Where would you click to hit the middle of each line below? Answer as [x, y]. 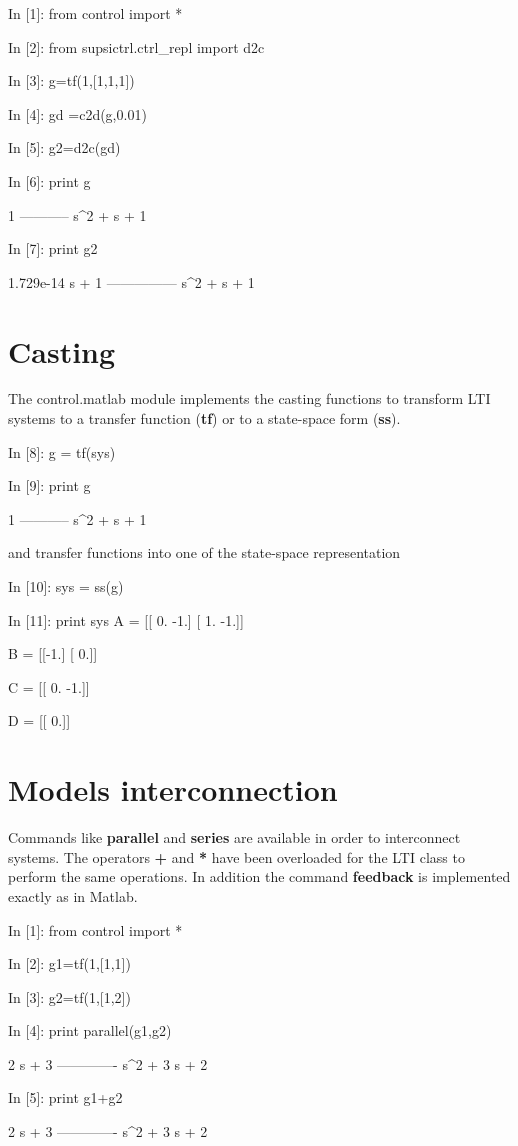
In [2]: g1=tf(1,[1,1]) [69, 963]
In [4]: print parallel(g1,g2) [90, 1030]
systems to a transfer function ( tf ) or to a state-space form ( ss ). [204, 418]
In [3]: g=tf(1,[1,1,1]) [71, 80]
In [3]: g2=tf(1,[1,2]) [69, 996]
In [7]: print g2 [53, 248]
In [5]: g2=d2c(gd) [64, 147]
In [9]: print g [49, 485]
